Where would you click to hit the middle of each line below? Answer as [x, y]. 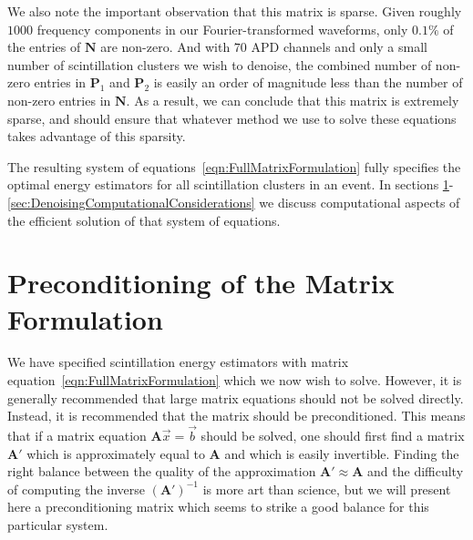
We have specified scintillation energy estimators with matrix [178, 362]
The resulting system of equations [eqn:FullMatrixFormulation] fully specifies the [234, 166]
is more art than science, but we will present [327, 489]
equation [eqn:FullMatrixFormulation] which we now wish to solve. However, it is [235, 380]
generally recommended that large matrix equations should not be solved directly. [236, 397]
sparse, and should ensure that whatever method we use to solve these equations [232, 118]
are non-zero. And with [165, 47]
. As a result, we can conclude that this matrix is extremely [293, 100]
